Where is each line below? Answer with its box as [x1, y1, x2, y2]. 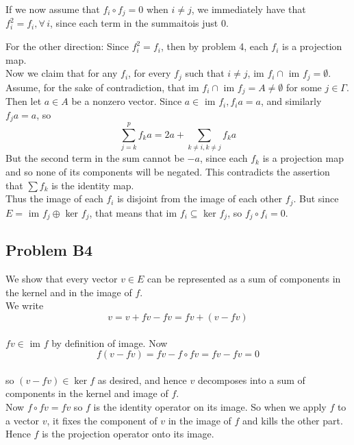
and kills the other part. [242, 413, 343, 427]
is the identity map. [51, 178, 134, 192]
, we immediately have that [191, 2, 306, 16]
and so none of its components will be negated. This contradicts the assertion [5, 164, 330, 178]
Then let [5, 94, 42, 108]
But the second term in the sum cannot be [5, 151, 184, 165]
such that [185, 66, 225, 80]
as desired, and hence [97, 372, 187, 387]
